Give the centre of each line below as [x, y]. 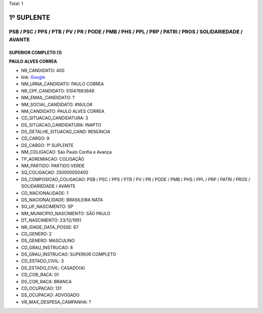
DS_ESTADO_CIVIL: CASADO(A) [53, 268]
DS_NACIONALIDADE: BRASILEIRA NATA [62, 200]
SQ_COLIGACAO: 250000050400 [55, 172]
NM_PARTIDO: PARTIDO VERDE [53, 166]
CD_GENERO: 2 [37, 234]
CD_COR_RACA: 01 [40, 275]
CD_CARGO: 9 [35, 138]
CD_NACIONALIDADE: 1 [45, 193]
